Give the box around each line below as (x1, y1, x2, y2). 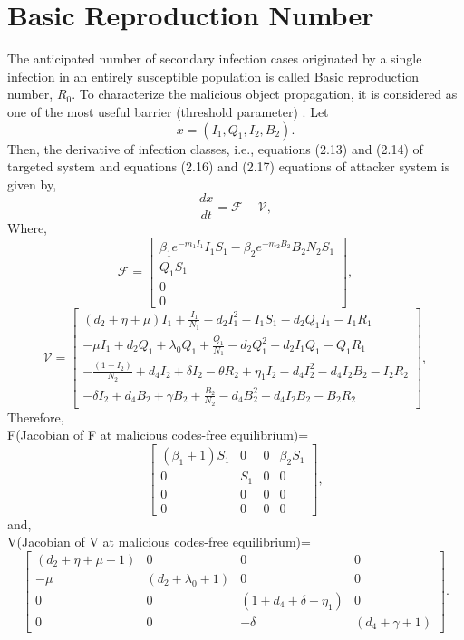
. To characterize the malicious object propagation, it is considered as (72, 84, 458, 103)
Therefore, (7, 407, 64, 426)
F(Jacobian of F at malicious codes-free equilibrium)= (7, 425, 309, 444)
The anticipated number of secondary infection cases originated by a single (7, 49, 422, 68)
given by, (7, 174, 57, 193)
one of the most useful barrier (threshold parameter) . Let (7, 102, 329, 121)
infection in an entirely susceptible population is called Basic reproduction (7, 66, 420, 85)
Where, (7, 218, 47, 238)
